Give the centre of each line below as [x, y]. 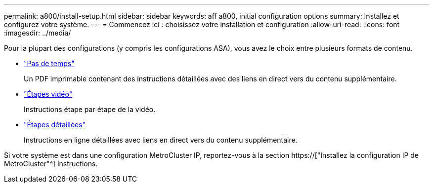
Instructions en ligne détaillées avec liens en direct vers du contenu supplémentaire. [161, 140]
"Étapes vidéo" [48, 94]
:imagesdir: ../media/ [38, 33]
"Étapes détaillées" [55, 125]
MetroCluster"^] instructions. [51, 164]
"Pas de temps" [49, 63]
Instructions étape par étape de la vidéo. [90, 109]
